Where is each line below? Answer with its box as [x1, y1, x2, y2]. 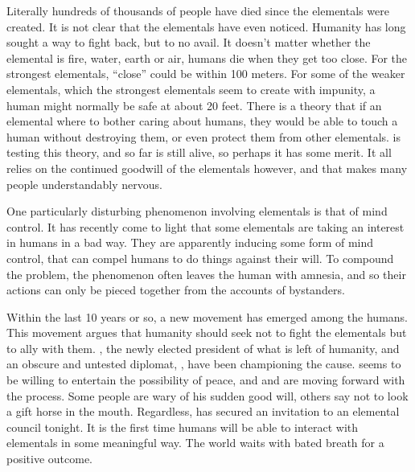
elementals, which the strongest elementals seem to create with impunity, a [6, 80, 376, 97]
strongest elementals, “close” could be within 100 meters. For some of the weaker [6, 65, 405, 82]
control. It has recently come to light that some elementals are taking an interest [6, 218, 405, 235]
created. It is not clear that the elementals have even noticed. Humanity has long [6, 18, 406, 35]
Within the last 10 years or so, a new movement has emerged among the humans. [6, 308, 408, 325]
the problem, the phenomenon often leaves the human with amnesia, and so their [6, 265, 406, 282]
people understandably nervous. [6, 175, 162, 192]
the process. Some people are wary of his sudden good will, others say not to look [6, 387, 409, 404]
